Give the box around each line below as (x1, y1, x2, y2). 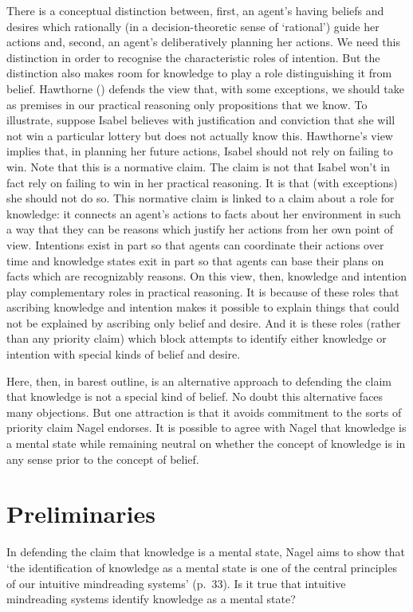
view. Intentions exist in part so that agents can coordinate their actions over (6, 236, 384, 253)
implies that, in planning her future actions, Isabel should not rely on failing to (6, 143, 393, 159)
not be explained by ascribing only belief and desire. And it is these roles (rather (6, 314, 401, 331)
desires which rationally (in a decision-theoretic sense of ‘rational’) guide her (6, 18, 380, 34)
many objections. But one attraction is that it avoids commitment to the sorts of (6, 403, 402, 420)
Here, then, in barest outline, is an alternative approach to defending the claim (6, 372, 391, 389)
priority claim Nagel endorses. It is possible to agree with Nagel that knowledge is (6, 419, 407, 436)
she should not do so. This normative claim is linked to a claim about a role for (6, 190, 395, 206)
